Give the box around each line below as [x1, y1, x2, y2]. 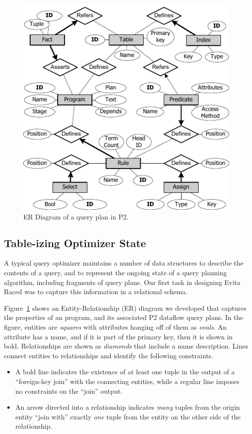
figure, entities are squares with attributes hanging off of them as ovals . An [4, 321, 227, 332]
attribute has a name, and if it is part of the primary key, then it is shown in [4, 331, 233, 341]
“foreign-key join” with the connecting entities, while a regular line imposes [15, 376, 239, 386]
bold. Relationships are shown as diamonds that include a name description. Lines [4, 341, 249, 351]
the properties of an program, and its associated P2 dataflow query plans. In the [4, 312, 243, 322]
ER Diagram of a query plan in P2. [23, 211, 129, 221]
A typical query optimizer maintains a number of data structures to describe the [4, 258, 244, 268]
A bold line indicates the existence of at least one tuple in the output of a [15, 367, 235, 377]
